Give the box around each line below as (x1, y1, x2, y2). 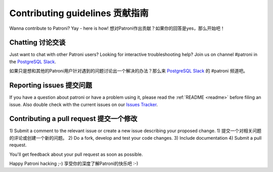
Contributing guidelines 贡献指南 (9, 8, 149, 19)
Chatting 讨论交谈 (9, 38, 66, 47)
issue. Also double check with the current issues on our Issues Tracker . (9, 101, 158, 107)
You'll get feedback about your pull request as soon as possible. (9, 151, 143, 157)
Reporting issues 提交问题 (9, 81, 93, 90)
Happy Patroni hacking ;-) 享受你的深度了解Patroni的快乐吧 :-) (9, 160, 139, 166)
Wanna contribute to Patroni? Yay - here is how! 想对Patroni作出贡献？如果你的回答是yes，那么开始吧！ (9, 25, 225, 31)
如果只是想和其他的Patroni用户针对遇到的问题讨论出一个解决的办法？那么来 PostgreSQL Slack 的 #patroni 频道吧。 (9, 68, 248, 74)
